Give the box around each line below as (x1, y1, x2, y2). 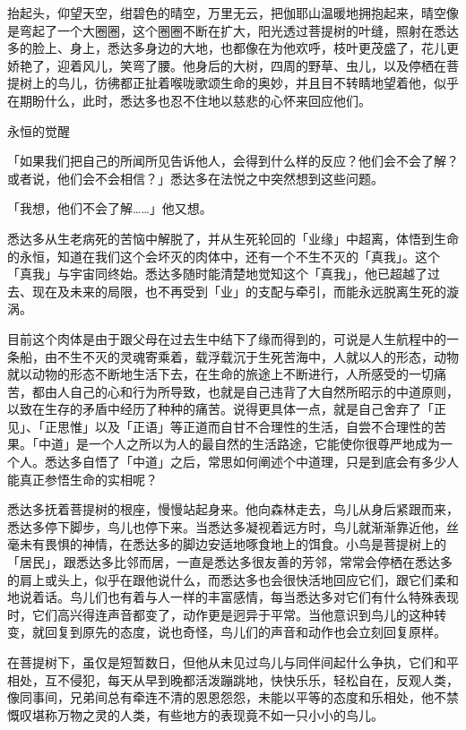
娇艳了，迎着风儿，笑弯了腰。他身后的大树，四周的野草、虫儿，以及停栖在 (7, 56, 446, 74)
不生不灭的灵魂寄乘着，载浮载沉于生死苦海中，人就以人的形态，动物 (56, 347, 459, 365)
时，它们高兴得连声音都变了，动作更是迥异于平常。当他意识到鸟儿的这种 (7, 605, 434, 623)
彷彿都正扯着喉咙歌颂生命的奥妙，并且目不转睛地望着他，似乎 (94, 73, 459, 92)
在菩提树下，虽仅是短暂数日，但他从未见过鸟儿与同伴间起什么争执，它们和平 (7, 653, 459, 671)
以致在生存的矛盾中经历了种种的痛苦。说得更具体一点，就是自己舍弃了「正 (7, 399, 446, 418)
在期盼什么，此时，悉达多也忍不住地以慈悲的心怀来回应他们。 (7, 90, 371, 109)
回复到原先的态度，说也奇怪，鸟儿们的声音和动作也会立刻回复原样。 (44, 623, 446, 641)
